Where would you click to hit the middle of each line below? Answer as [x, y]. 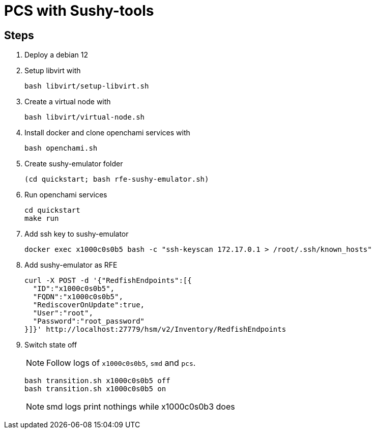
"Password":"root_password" [89, 321]
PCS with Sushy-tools [79, 11]
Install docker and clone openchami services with [107, 133]
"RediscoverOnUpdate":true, [89, 305]
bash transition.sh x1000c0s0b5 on [95, 389]
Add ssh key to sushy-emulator [77, 234]
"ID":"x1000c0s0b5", [74, 289]
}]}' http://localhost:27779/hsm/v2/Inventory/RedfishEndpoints [155, 329]
